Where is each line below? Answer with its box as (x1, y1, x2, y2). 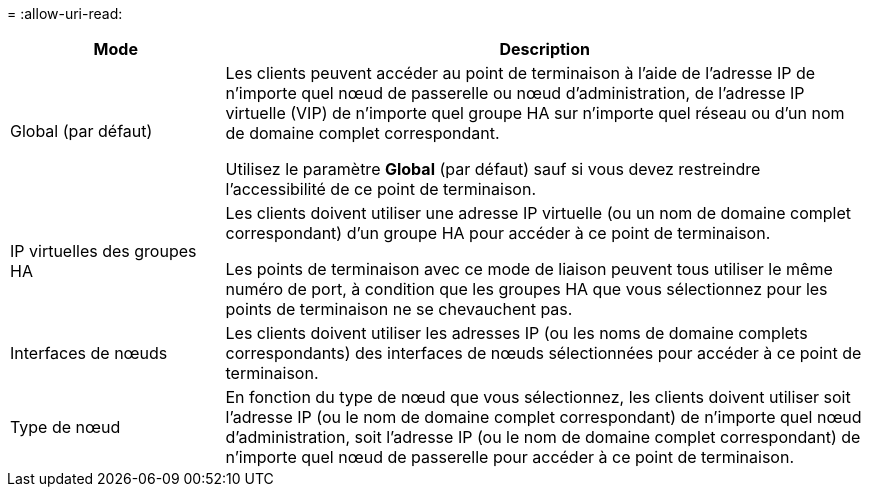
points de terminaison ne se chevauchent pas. (225, 299, 573, 319)
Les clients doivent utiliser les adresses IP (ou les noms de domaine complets (225, 323, 808, 343)
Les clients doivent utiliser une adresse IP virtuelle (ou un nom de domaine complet (225, 203, 852, 223)
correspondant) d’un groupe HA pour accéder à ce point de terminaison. (225, 223, 771, 243)
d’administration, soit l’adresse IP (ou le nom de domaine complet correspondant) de (225, 427, 861, 447)
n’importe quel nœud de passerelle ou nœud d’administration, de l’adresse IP (225, 83, 805, 103)
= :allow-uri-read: (7, 5, 123, 22)
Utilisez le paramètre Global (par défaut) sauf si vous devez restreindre (225, 159, 761, 179)
